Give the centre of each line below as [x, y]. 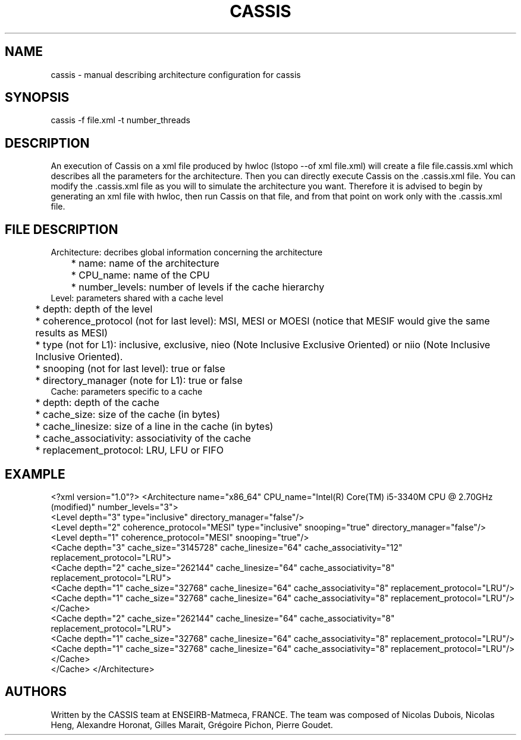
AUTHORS [36, 692]
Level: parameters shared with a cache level [137, 298]
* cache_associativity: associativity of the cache [143, 438]
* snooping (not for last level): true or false [130, 369]
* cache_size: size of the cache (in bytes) [128, 415]
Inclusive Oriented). [79, 357]
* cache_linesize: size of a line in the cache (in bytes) [154, 427]
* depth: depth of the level [94, 309]
